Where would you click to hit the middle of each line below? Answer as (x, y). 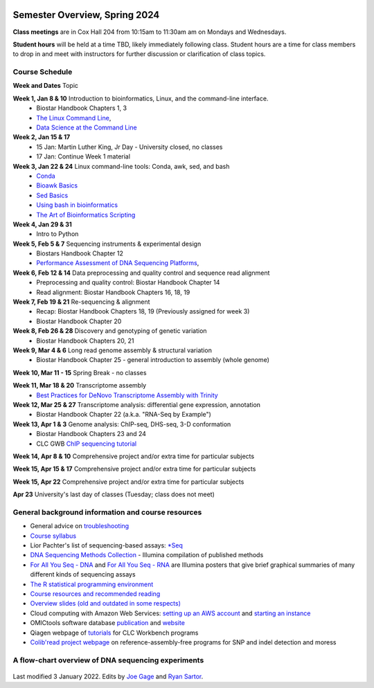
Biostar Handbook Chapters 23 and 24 (91, 434)
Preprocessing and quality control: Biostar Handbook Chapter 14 (128, 282)
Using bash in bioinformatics (77, 205)
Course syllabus (53, 536)
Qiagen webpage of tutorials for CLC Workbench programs (114, 633)
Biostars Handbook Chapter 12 (80, 253)
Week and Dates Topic (46, 86)
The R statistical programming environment (92, 584)
